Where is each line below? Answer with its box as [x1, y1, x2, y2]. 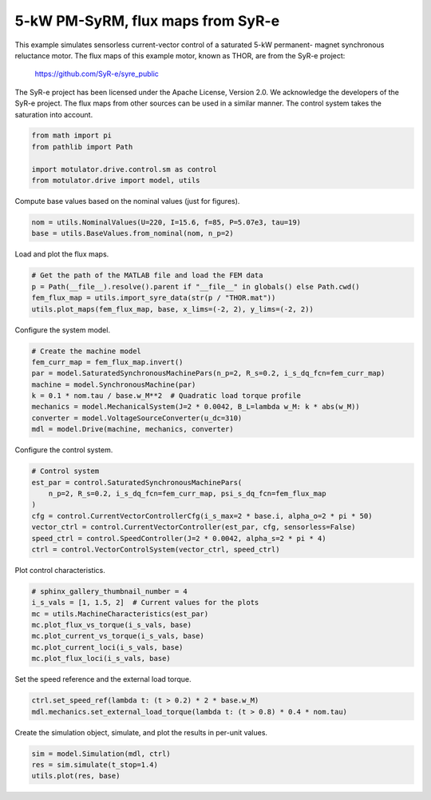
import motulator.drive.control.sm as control [31, 165, 217, 173]
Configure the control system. [14, 445, 113, 455]
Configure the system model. [14, 324, 111, 335]
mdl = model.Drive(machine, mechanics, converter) [31, 424, 235, 434]
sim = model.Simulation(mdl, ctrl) [31, 749, 171, 758]
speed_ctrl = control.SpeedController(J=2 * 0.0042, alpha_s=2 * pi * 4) [31, 534, 326, 543]
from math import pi [31, 131, 112, 140]
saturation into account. [14, 109, 93, 119]
